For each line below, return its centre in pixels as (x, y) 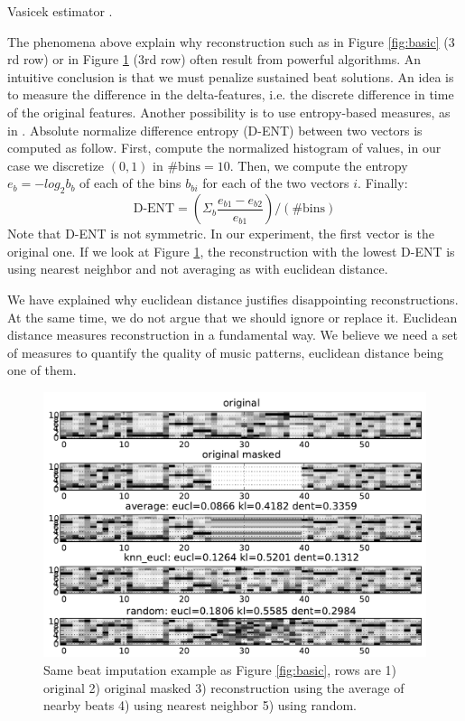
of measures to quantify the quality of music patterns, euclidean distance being (226, 352)
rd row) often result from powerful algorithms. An (283, 59)
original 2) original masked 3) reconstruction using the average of (224, 687)
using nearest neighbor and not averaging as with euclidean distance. (198, 269)
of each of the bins (130, 183)
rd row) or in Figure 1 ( (73, 59)
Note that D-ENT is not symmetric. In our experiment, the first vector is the (221, 234)
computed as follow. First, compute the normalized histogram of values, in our (224, 148)
